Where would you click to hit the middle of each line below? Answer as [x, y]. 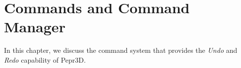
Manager [35, 27]
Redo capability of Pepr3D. [45, 59]
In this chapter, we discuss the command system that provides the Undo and [121, 50]
